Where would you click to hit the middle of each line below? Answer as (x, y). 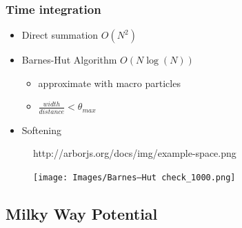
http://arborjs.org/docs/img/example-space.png (135, 153)
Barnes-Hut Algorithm (69, 60)
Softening (41, 130)
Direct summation (60, 35)
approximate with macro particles (109, 83)
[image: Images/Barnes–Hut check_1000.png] (134, 177)
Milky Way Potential (82, 213)
